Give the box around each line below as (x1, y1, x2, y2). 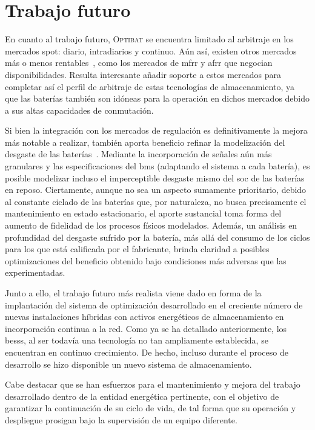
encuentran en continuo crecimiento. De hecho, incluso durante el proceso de (5, 345, 288, 358)
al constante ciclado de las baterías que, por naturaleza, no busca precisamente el (5, 195, 307, 207)
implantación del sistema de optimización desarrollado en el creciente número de (5, 298, 303, 311)
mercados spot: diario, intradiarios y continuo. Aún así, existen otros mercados (5, 44, 297, 57)
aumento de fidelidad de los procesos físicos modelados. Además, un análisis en (5, 219, 297, 232)
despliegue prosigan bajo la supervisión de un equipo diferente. (5, 413, 237, 426)
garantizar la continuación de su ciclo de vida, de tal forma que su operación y (5, 402, 296, 414)
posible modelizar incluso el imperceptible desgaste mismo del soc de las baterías (5, 171, 305, 184)
